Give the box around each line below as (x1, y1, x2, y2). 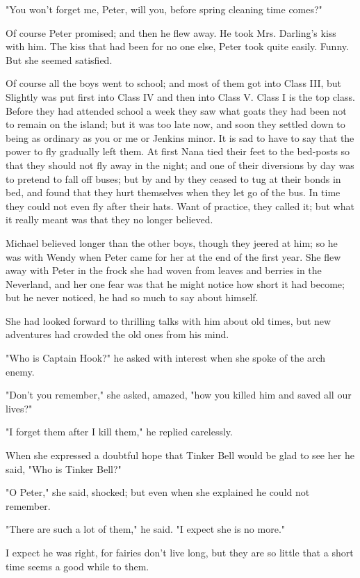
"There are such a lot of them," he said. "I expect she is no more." (6, 522, 286, 536)
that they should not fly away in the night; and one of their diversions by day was (6, 157, 354, 172)
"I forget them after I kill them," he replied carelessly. (6, 424, 233, 439)
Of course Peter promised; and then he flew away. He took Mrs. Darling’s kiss (6, 25, 336, 40)
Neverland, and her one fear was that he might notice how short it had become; (6, 276, 345, 291)
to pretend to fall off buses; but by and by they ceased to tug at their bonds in (6, 171, 341, 186)
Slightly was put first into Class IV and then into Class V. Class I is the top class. (6, 89, 355, 104)
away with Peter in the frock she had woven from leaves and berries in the (6, 263, 322, 278)
